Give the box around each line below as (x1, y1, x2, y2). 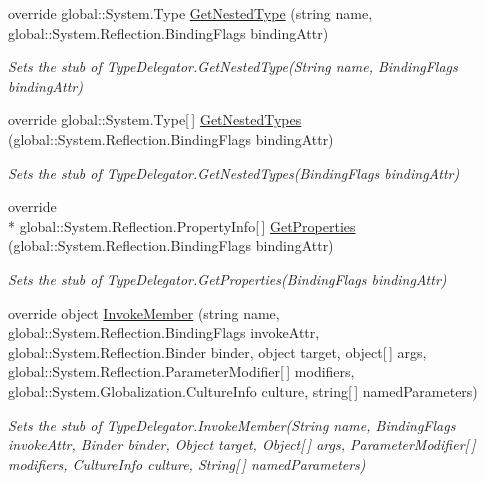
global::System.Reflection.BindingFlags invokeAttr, (8, 322, 320, 343)
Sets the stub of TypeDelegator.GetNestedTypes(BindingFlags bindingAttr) (8, 162, 460, 183)
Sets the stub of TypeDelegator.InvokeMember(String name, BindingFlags (8, 414, 456, 435)
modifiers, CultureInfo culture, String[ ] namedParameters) (8, 453, 366, 474)
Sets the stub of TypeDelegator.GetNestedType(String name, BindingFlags (8, 56, 458, 77)
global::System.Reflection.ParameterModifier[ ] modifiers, (8, 361, 355, 382)
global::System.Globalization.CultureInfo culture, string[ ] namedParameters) (8, 380, 478, 401)
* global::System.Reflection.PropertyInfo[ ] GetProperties (8, 215, 356, 236)
